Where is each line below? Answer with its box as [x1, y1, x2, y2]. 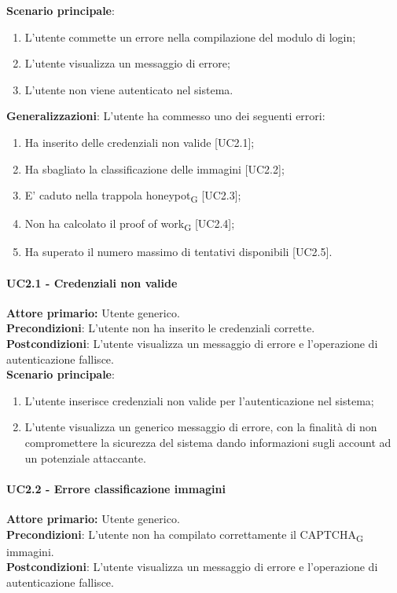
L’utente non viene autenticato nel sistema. [24, 81, 233, 97]
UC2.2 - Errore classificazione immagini [6, 480, 226, 496]
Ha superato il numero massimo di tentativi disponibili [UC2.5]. [24, 243, 333, 260]
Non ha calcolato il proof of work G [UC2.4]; [24, 215, 235, 234]
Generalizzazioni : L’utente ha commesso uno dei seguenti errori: [6, 108, 325, 124]
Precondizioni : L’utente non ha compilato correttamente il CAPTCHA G [6, 525, 364, 544]
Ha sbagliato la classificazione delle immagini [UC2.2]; [24, 160, 285, 177]
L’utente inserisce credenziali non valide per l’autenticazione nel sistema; [24, 392, 374, 408]
